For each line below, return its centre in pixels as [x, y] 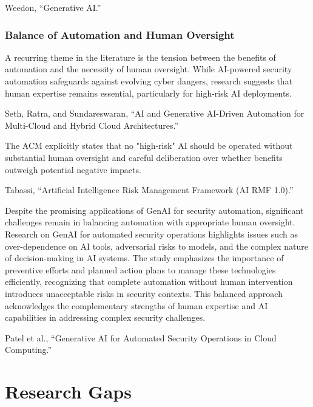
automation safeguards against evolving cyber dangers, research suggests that [149, 81]
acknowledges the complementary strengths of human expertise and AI [136, 305]
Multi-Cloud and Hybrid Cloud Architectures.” [92, 125]
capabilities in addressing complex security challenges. [105, 317]
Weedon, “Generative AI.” [53, 7]
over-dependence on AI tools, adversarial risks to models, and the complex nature [156, 246]
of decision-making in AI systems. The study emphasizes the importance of [144, 258]
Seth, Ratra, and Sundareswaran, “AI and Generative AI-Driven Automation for [155, 113]
